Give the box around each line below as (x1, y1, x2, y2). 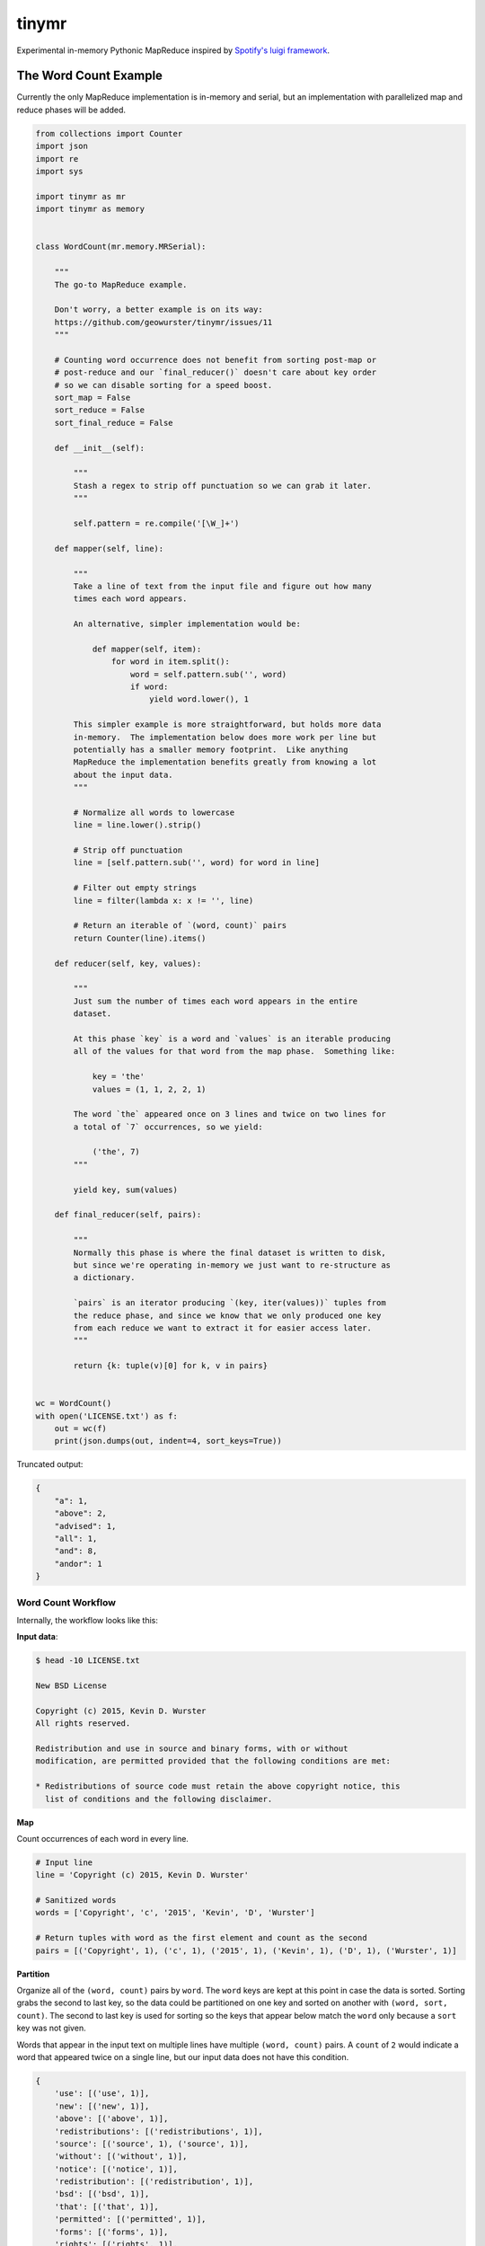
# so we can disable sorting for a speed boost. (54, 380, 273, 390)
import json (35, 141, 89, 152)
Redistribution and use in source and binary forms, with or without (35, 1744, 348, 1754)
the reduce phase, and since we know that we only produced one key (73, 1310, 382, 1321)
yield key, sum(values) (73, 1184, 179, 1195)
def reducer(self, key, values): (54, 958, 202, 968)
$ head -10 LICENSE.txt (35, 1656, 141, 1666)
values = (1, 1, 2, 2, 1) (92, 1083, 207, 1094)
